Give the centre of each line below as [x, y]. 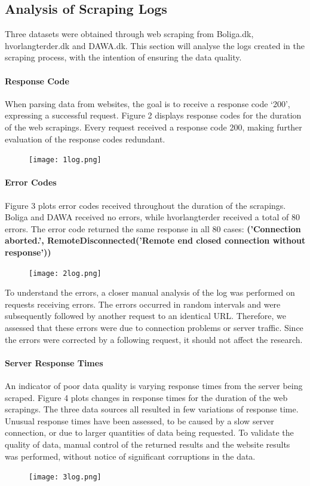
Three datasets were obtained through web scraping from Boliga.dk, [129, 34]
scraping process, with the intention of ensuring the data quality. [123, 57]
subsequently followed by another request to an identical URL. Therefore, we [145, 316]
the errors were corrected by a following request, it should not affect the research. [154, 339]
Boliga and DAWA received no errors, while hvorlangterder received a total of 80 [152, 217]
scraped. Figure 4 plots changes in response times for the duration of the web [146, 397]
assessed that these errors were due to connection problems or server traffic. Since [154, 328]
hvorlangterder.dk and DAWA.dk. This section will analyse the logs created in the [155, 45]
